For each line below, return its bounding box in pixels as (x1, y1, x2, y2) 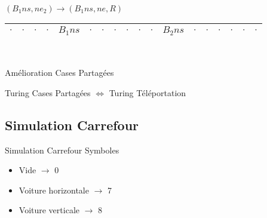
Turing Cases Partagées (5, 86, 91, 99)
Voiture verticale (19, 204, 79, 216)
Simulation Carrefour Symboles (5, 143, 119, 156)
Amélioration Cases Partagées (5, 66, 114, 79)
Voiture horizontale (19, 183, 89, 196)
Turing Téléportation (109, 86, 186, 99)
